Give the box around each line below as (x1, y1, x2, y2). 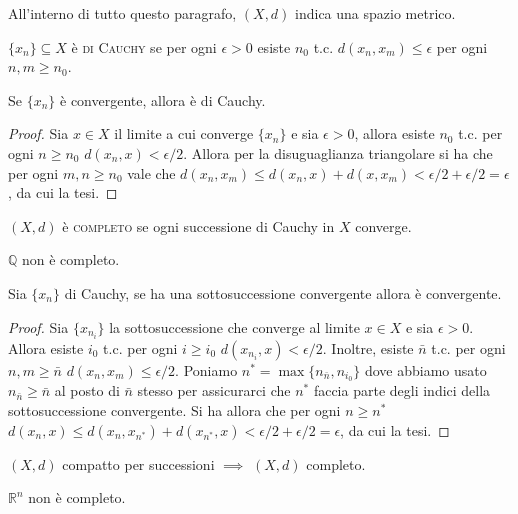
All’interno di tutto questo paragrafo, (8, 3, 237, 23)
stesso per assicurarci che (137, 380, 291, 401)
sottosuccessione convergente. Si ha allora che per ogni (8, 400, 341, 421)
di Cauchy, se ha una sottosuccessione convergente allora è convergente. (64, 282, 502, 303)
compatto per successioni (62, 453, 215, 474)
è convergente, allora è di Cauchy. (60, 89, 266, 110)
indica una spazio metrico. (295, 3, 456, 23)
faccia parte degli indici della (313, 380, 491, 401)
